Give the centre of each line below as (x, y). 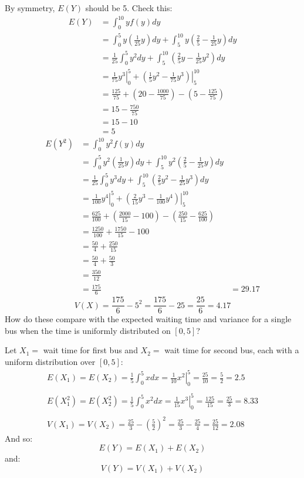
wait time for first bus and (90, 350)
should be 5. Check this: (129, 8)
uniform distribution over (50, 361)
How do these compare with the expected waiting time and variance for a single (148, 319)
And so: (19, 438)
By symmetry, (30, 8)
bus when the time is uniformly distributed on (88, 330)
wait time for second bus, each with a (232, 350)
